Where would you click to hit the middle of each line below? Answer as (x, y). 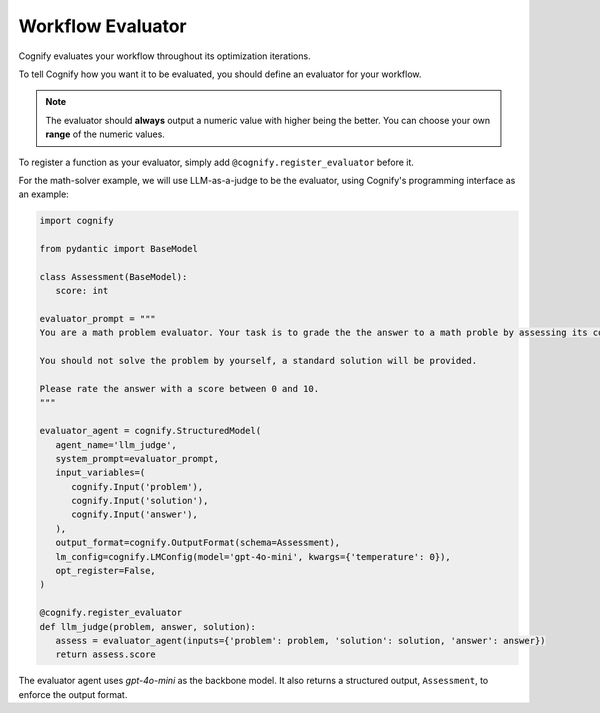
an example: (43, 194)
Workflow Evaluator (102, 26)
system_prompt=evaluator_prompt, (137, 458)
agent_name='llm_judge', (116, 444)
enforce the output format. (73, 694)
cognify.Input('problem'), (137, 486)
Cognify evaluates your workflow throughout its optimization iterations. (164, 56)
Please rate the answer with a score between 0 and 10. (179, 388)
